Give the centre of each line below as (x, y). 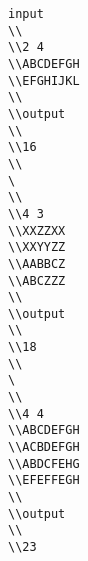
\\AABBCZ (37, 263)
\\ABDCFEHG (44, 463)
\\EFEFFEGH (44, 480)
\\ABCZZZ (37, 280)
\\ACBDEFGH (44, 447)
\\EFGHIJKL (44, 80)
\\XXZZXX (37, 230)
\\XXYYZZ (37, 247)
